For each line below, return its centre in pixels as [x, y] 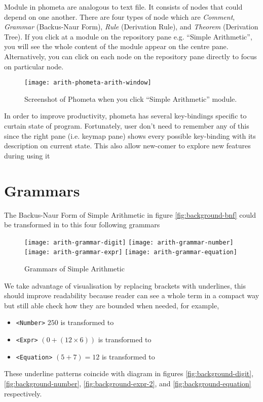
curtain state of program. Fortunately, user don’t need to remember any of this [127, 126]
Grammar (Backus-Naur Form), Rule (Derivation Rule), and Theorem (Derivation [131, 27]
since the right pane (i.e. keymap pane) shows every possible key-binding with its [130, 135]
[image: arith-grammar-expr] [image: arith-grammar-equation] [131, 252]
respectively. [23, 393]
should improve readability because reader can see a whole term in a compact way [132, 295]
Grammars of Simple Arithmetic [74, 268]
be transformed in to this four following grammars [82, 225]
